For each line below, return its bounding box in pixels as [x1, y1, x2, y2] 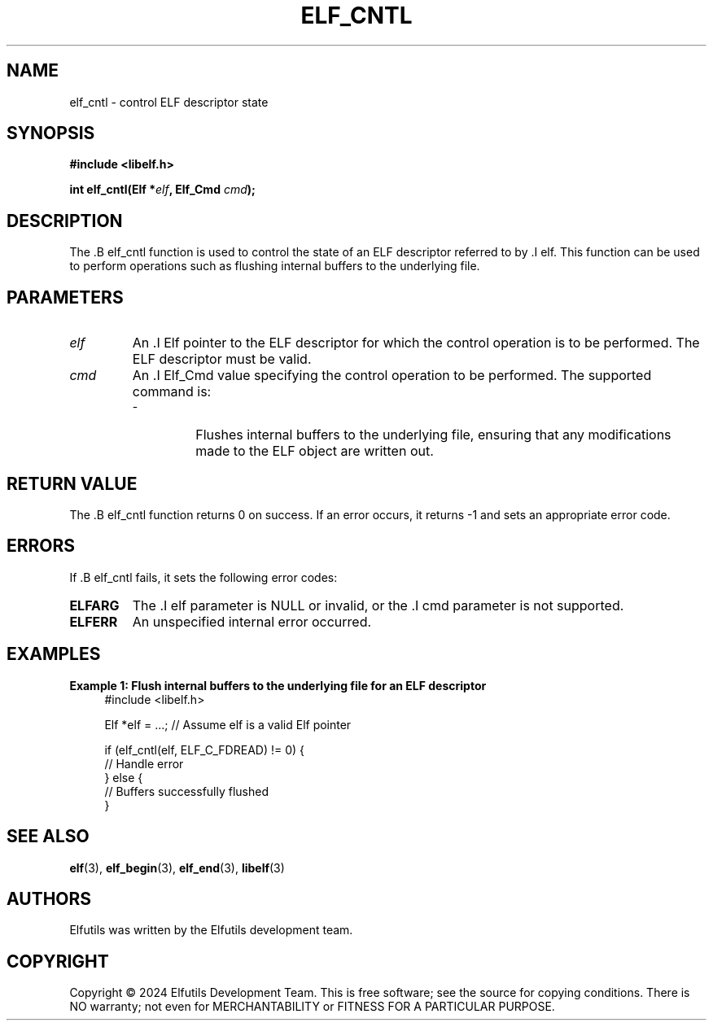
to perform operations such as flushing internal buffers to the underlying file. [69, 259, 480, 273]
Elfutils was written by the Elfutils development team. [69, 923, 353, 937]
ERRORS [7, 535, 76, 557]
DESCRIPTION [7, 210, 123, 231]
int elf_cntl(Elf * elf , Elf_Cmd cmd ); [69, 182, 256, 197]
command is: [132, 383, 212, 400]
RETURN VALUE [7, 473, 138, 494]
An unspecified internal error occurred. [132, 613, 372, 630]
